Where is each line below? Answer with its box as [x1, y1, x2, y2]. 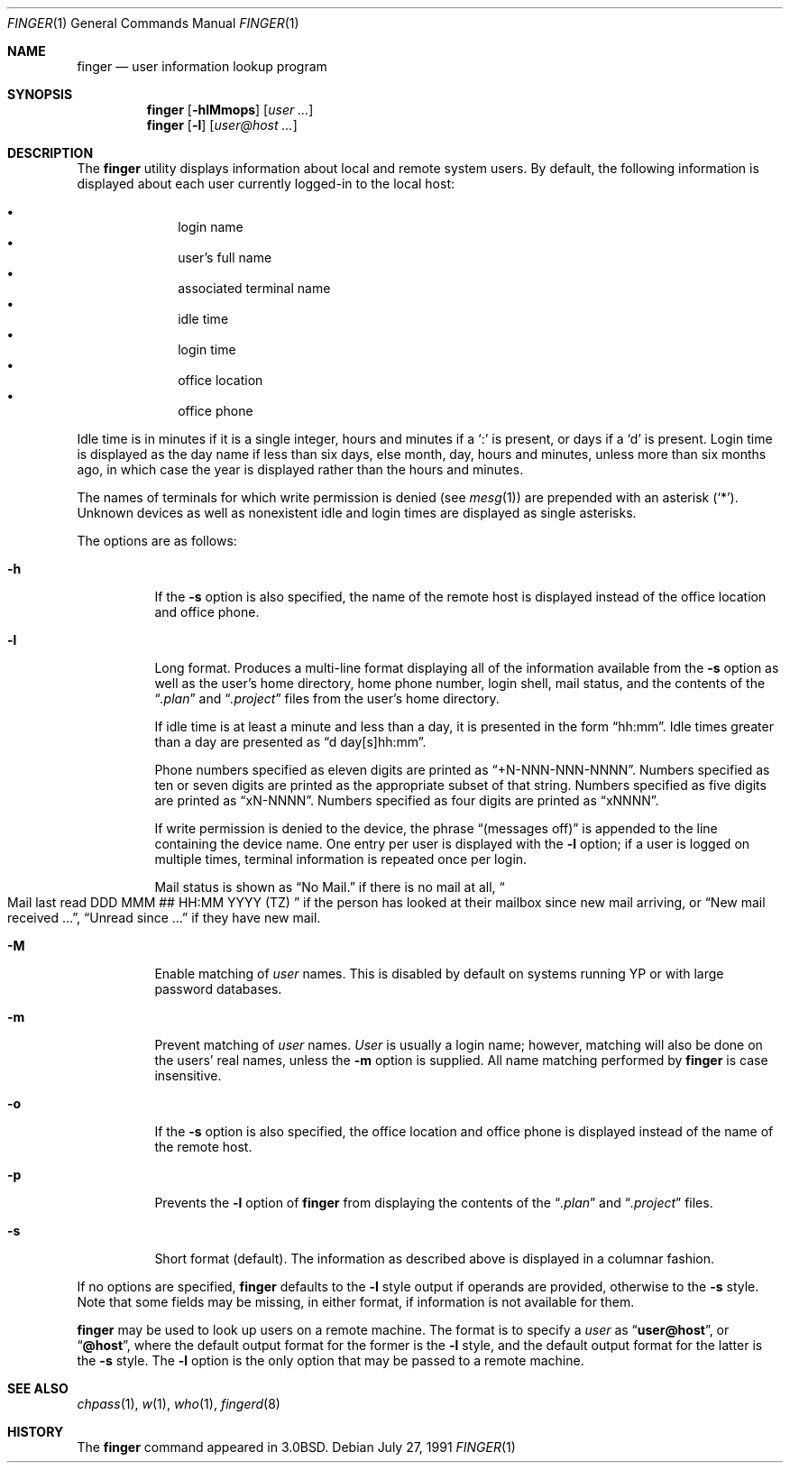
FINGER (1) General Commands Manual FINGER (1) [7, 15, 299, 31]
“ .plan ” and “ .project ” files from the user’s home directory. [154, 691, 500, 706]
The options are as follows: [77, 533, 237, 548]
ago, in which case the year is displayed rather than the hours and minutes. [77, 462, 524, 477]
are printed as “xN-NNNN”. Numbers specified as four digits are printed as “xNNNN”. [154, 793, 659, 808]
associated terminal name [178, 280, 331, 296]
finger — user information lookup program [77, 59, 327, 74]
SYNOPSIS [7, 87, 73, 102]
